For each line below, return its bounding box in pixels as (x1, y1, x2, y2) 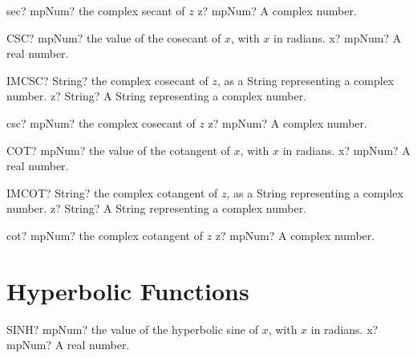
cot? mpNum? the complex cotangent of (6, 226, 203, 243)
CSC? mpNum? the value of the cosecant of (6, 29, 221, 46)
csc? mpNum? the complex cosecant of (6, 114, 196, 131)
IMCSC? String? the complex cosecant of (6, 71, 208, 88)
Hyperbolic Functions (6, 274, 249, 307)
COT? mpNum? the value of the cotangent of (6, 141, 230, 158)
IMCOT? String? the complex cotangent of (6, 184, 218, 201)
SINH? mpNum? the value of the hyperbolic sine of (6, 320, 258, 337)
